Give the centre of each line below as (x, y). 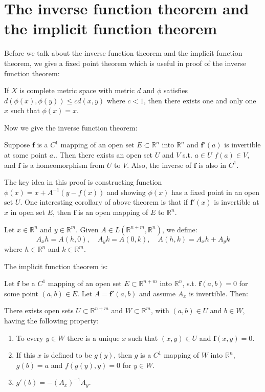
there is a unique (93, 337)
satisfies (176, 90)
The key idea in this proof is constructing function (83, 182)
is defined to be (68, 355)
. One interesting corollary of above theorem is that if (104, 202)
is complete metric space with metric (77, 90)
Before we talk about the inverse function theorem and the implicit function (123, 53)
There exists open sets (39, 310)
